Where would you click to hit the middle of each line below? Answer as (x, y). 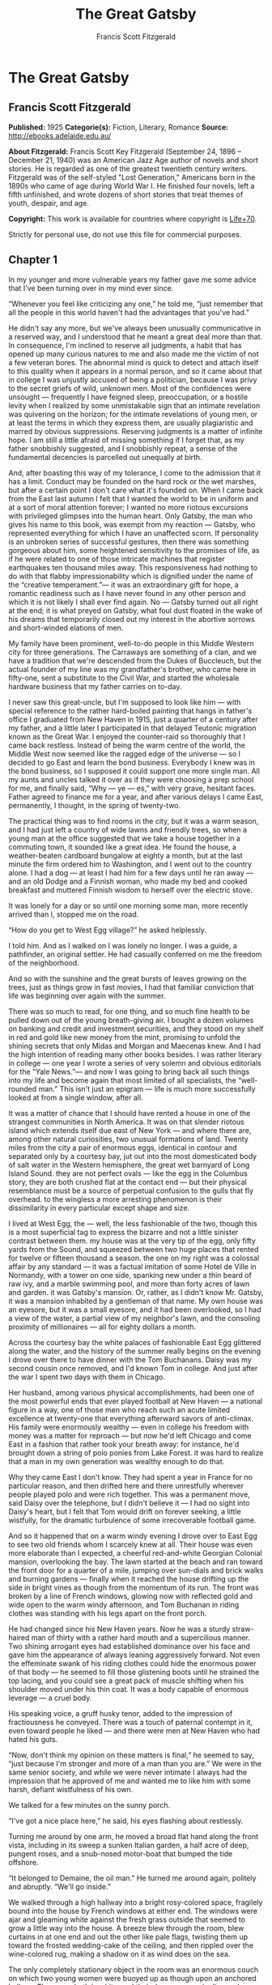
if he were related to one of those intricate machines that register (117, 559)
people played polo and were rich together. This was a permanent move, (130, 1494)
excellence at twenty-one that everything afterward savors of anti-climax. (131, 1418)
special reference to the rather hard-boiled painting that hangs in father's (130, 710)
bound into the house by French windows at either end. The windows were (133, 1910)
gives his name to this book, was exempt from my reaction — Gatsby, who (132, 524)
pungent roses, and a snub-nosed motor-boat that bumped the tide (121, 1853)
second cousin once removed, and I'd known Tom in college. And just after (133, 1368)
